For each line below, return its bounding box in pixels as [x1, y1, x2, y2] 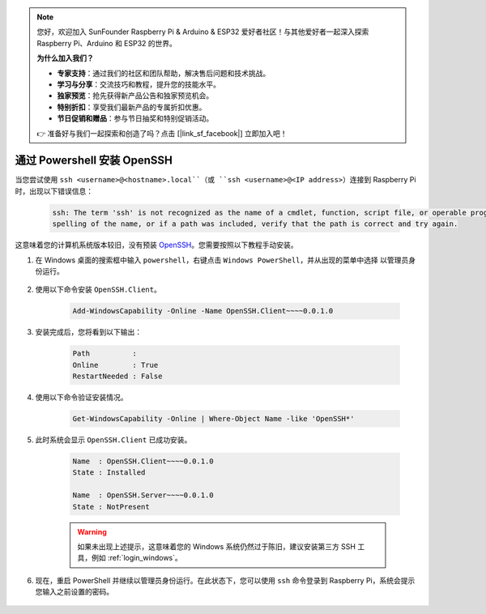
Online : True [72, 360, 159, 369]
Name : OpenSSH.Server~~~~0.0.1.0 [72, 491, 214, 500]
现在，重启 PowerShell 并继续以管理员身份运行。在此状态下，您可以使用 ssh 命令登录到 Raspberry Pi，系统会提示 [35, 575, 416, 585]
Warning [77, 527, 107, 536]
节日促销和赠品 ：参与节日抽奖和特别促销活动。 [57, 113, 214, 123]
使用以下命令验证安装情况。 [35, 393, 128, 403]
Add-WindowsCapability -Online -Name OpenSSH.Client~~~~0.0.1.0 [72, 306, 334, 316]
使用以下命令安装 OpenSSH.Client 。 [35, 284, 161, 295]
